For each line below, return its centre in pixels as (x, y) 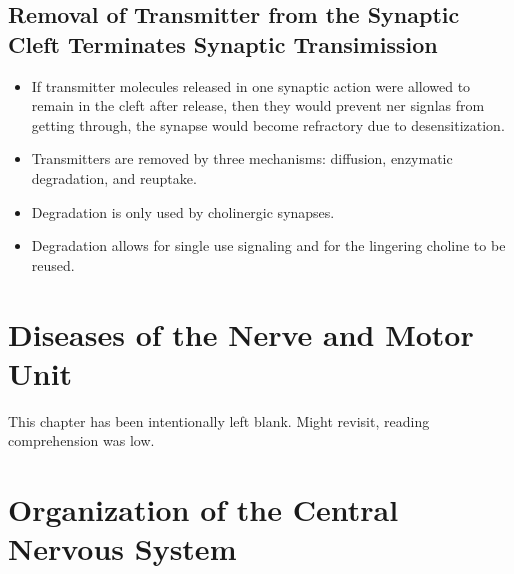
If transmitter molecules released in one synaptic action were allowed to (251, 85)
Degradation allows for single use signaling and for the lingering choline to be (268, 245)
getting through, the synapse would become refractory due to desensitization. (268, 124)
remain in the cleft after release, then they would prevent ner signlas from (258, 105)
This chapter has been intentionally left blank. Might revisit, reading (219, 420)
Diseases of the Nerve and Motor (241, 333)
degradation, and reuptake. (114, 177)
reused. (53, 264)
